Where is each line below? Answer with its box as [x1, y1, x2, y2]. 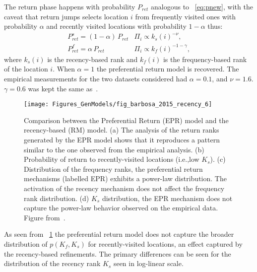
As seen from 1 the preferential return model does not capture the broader [4, 229, 234, 239]
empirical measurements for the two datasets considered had [4, 73, 188, 84]
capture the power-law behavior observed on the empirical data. [24, 203, 218, 213]
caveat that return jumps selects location [4, 11, 128, 21]
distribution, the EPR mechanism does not [102, 193, 233, 203]
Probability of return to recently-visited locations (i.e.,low [24, 154, 199, 164]
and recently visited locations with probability [46, 21, 187, 31]
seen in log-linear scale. [113, 258, 184, 269]
